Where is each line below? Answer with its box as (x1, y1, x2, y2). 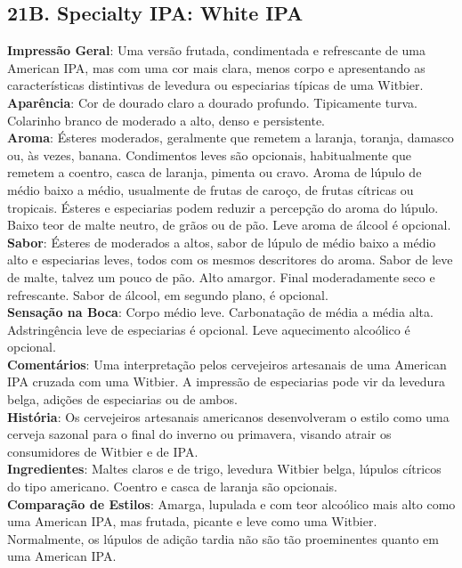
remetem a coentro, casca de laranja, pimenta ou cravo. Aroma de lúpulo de (7, 163, 422, 182)
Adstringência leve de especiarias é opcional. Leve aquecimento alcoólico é (7, 320, 410, 338)
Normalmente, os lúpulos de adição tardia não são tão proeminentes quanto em (7, 529, 439, 548)
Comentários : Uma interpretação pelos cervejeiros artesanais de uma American (7, 354, 447, 373)
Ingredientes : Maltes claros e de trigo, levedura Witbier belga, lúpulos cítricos (7, 459, 442, 478)
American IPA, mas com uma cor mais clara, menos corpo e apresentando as (7, 58, 426, 77)
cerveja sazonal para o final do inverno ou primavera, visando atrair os (7, 425, 392, 443)
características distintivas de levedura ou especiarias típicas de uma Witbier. (7, 76, 424, 94)
